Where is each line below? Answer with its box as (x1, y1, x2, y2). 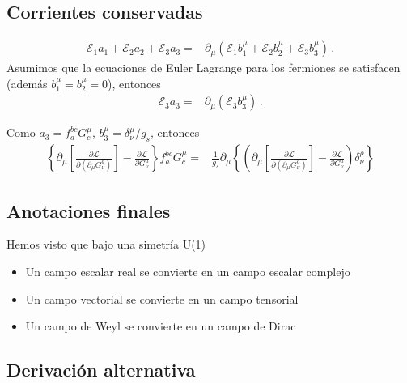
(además (6, 74, 48, 91)
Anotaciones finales (6, 198, 171, 223)
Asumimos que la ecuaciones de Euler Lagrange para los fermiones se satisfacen (6, 59, 401, 76)
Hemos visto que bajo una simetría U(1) (6, 236, 206, 253)
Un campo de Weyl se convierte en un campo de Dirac (25, 317, 296, 334)
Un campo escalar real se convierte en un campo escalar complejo (25, 263, 350, 280)
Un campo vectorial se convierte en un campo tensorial (25, 290, 299, 307)
